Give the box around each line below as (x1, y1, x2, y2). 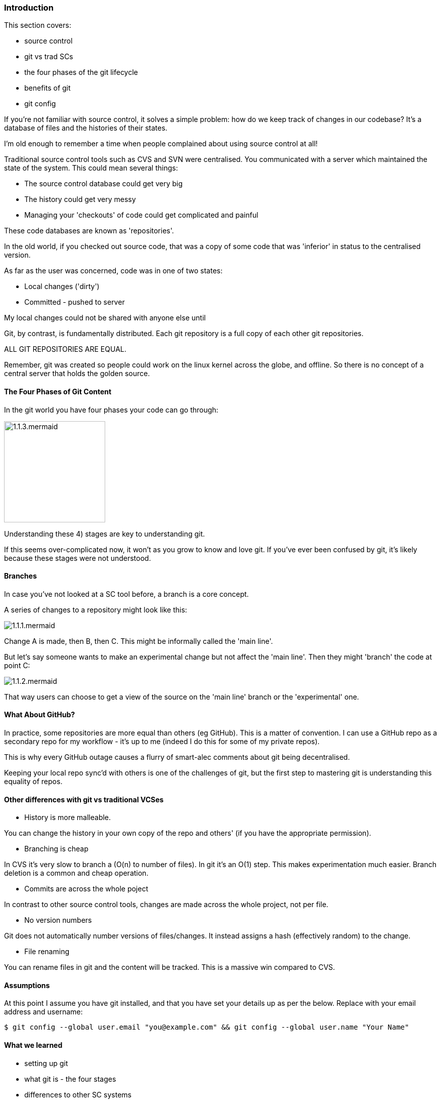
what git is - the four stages (24, 1074, 116, 1083)
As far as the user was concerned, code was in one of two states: (4, 266, 223, 275)
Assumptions (4, 981, 50, 990)
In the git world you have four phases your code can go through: (4, 405, 218, 414)
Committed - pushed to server (24, 298, 125, 307)
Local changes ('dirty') (24, 282, 100, 291)
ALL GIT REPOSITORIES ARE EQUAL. (4, 345, 126, 354)
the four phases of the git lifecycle (24, 68, 138, 77)
